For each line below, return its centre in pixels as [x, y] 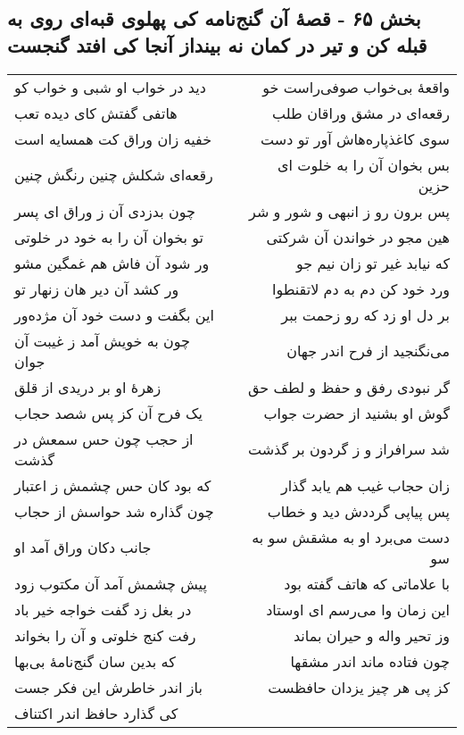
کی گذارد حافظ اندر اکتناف [96, 713]
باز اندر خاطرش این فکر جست [108, 687]
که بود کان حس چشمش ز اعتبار [113, 485]
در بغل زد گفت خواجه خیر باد [103, 609]
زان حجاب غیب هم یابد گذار [365, 485]
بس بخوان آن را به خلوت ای [364, 164]
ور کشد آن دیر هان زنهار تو [97, 288]
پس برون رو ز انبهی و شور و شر [349, 211]
